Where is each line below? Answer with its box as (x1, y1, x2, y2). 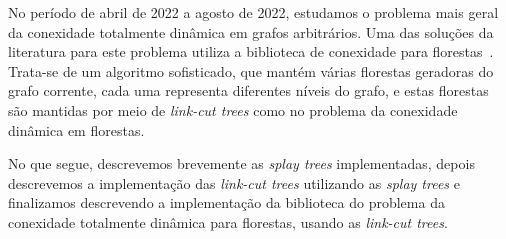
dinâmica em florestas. (8, 119, 145, 140)
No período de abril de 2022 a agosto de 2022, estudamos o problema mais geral (8, 2, 499, 22)
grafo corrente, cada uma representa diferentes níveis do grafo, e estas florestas (8, 80, 489, 101)
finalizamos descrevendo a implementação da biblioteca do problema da (8, 192, 445, 213)
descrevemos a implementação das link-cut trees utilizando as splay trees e (8, 172, 460, 193)
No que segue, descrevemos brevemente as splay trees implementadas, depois (8, 153, 475, 174)
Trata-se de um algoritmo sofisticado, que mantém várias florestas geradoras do (8, 60, 494, 81)
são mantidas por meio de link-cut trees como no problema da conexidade (8, 99, 458, 120)
